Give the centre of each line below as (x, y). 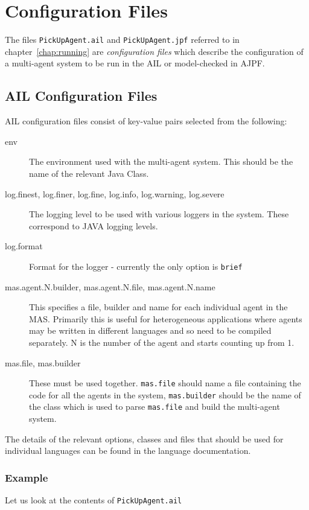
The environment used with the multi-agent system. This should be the (161, 161)
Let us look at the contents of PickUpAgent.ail (94, 500)
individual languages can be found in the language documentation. (128, 451)
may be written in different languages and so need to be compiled (150, 330)
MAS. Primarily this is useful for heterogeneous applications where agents (166, 318)
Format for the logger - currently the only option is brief (136, 266)
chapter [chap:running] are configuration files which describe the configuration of (154, 51)
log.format (24, 246)
